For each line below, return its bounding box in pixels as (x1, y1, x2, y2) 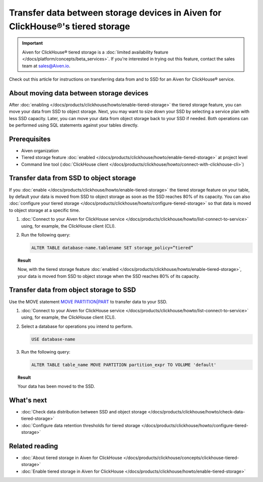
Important (22, 40, 43, 46)
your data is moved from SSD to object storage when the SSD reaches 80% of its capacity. (18, 273, 200, 279)
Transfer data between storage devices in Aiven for (9, 7, 222, 18)
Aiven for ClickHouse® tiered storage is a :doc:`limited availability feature (22, 49, 169, 55)
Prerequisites (9, 135, 51, 143)
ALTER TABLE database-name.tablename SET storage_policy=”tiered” (31, 245, 193, 250)
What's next (9, 396, 47, 404)
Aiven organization (21, 147, 59, 153)
